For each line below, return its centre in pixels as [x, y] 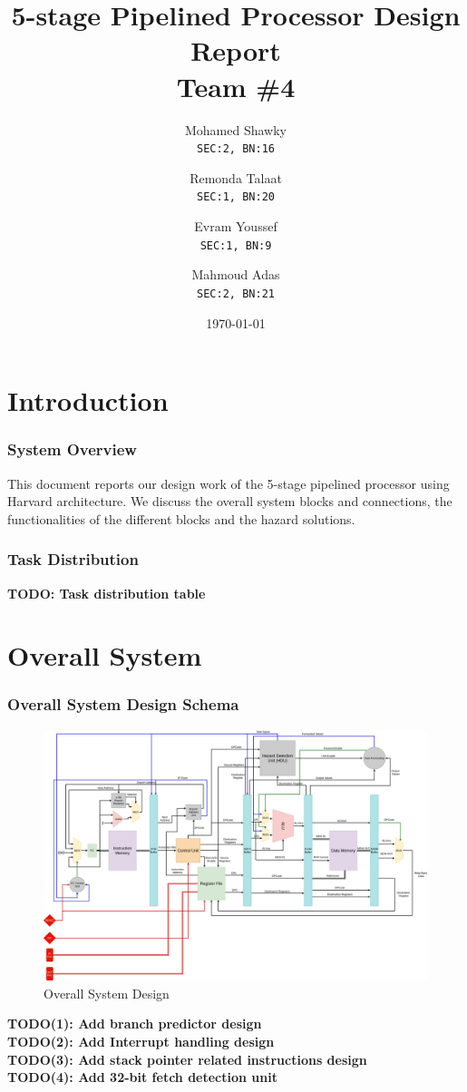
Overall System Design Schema [123, 704]
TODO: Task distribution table [107, 593]
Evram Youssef [236, 226]
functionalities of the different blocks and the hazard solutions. [181, 518]
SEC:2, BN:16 [236, 149]
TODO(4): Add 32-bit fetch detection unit [142, 1077]
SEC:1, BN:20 [236, 197]
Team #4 [236, 86]
